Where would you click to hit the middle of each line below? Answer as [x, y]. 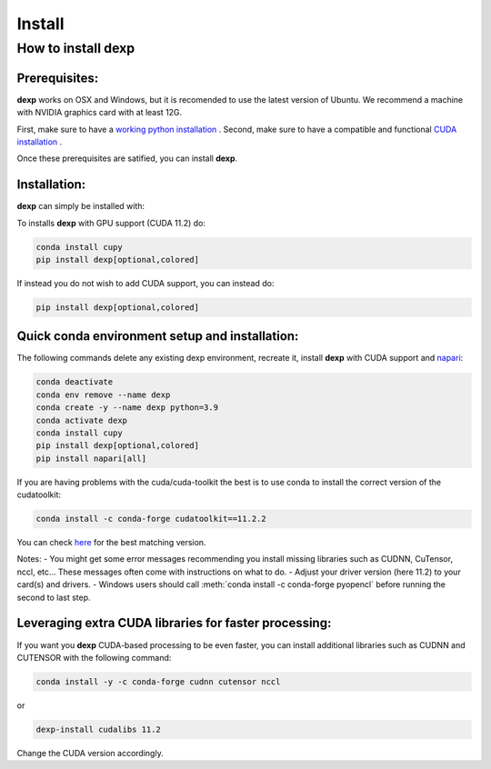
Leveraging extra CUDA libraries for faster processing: [174, 623]
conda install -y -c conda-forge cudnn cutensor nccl [158, 681]
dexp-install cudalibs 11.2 [98, 729]
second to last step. [54, 597]
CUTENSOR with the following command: [94, 657]
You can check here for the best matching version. [111, 543]
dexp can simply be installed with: [81, 206]
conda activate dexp [81, 420]
